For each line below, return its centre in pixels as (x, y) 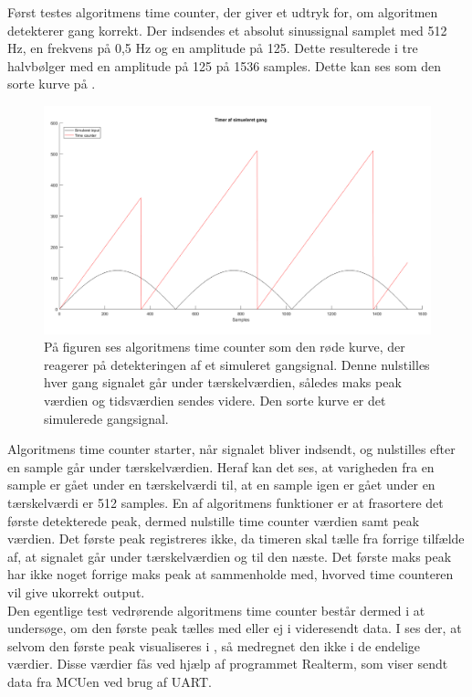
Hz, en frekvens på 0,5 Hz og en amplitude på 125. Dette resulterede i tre (213, 48)
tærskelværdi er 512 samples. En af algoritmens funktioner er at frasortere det (226, 502)
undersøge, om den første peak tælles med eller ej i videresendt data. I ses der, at (235, 628)
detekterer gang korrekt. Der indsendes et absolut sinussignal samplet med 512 (227, 30)
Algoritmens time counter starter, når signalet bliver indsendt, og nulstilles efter (231, 449)
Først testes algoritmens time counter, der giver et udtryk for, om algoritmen (223, 12)
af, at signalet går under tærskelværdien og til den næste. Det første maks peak (230, 556)
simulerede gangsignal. (106, 418)
